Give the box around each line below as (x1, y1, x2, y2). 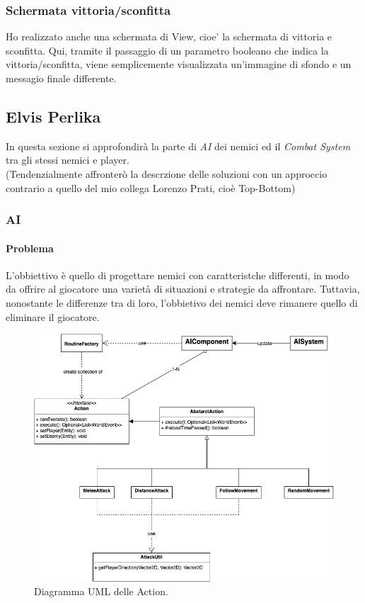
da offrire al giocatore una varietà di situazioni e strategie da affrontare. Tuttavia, (6, 281, 360, 296)
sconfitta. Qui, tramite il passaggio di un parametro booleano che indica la (6, 43, 329, 57)
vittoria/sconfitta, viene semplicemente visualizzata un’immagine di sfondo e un (6, 57, 352, 72)
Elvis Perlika (6, 105, 101, 127)
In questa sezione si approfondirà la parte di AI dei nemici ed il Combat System (6, 138, 351, 153)
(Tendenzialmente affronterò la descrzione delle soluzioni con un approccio (6, 166, 328, 181)
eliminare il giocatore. (6, 309, 100, 324)
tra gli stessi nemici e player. (6, 152, 129, 167)
